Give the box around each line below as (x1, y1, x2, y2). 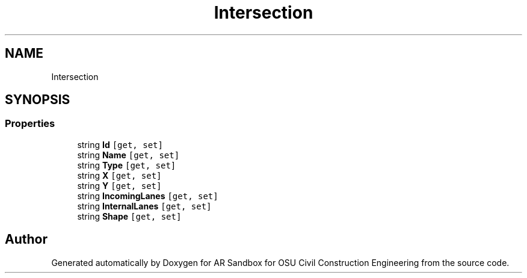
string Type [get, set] (77, 159, 176, 170)
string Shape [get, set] (77, 211, 182, 221)
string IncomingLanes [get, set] (77, 190, 218, 201)
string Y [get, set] (77, 180, 162, 191)
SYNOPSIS (5, 92, 70, 108)
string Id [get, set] (77, 139, 163, 150)
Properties (5, 117, 55, 130)
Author (5, 232, 48, 247)
